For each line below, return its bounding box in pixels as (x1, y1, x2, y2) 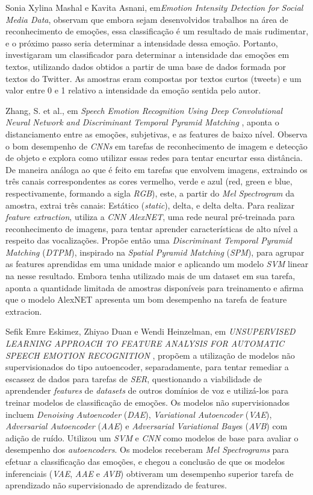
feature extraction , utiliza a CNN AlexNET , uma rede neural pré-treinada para (5, 210, 295, 223)
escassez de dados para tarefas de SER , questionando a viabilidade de (5, 372, 262, 385)
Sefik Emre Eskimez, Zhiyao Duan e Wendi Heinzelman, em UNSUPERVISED (5, 325, 296, 338)
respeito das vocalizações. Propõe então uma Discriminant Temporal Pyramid (5, 234, 292, 247)
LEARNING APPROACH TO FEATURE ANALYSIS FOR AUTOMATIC (5, 337, 284, 350)
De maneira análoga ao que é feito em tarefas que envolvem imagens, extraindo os (5, 163, 308, 175)
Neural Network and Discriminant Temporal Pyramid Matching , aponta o (5, 116, 279, 128)
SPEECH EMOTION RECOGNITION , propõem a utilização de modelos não (5, 348, 295, 361)
